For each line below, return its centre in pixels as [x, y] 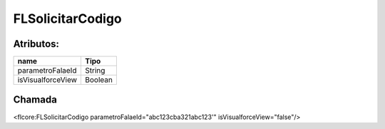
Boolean [99, 80]
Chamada [35, 100]
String [95, 71]
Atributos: [36, 44]
